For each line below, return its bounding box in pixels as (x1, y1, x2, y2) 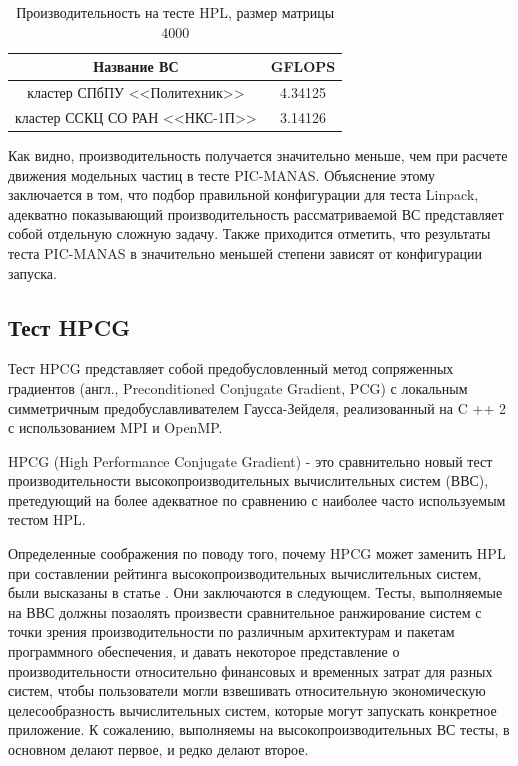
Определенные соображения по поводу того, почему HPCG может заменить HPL (8, 543, 506, 564)
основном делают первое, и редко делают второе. (8, 739, 309, 760)
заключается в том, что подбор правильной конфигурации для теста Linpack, (8, 184, 479, 205)
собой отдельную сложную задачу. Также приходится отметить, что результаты (8, 223, 491, 244)
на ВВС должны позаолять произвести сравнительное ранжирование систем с (8, 601, 482, 622)
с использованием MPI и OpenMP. (8, 417, 223, 438)
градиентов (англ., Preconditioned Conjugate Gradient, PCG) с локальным (8, 377, 468, 398)
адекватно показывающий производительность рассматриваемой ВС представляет (8, 203, 504, 224)
